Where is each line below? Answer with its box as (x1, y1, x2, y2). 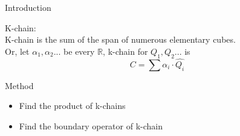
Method (5, 79, 34, 91)
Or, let (5, 45, 30, 57)
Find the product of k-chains (19, 99, 126, 112)
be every (63, 45, 95, 57)
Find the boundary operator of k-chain (19, 119, 163, 132)
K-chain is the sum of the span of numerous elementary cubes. (5, 33, 236, 46)
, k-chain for (103, 45, 148, 57)
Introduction (5, 1, 51, 13)
